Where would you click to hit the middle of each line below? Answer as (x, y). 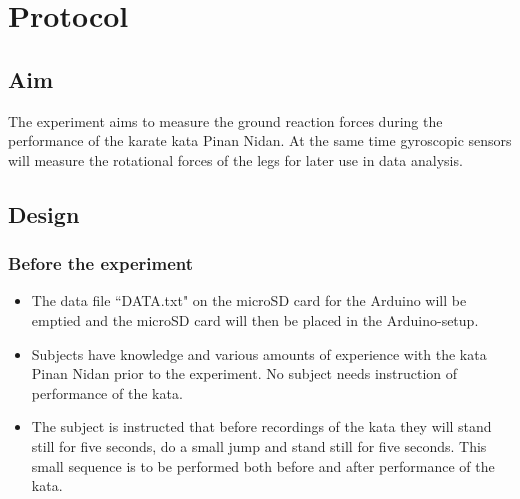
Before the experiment (101, 263)
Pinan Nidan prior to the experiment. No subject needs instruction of (244, 373)
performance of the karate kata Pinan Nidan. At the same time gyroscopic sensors (260, 140)
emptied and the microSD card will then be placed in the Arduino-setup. (255, 319)
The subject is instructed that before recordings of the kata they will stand (261, 426)
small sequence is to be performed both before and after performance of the (263, 465)
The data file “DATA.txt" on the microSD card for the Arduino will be (249, 300)
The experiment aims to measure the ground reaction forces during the (225, 120)
